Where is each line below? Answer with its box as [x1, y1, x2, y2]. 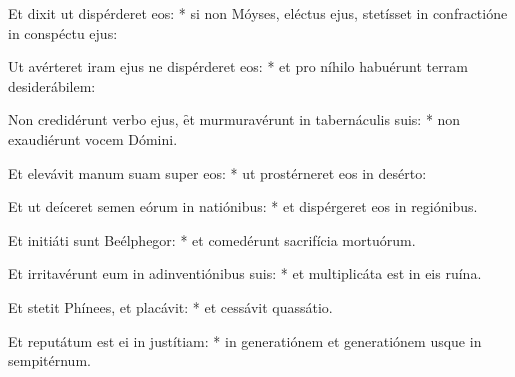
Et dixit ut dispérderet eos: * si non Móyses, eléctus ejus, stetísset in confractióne [8, 3, 508, 23]
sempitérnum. [8, 350, 91, 371]
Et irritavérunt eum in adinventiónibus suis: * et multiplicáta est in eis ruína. [8, 263, 482, 284]
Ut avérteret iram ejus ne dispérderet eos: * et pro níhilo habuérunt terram [8, 56, 468, 77]
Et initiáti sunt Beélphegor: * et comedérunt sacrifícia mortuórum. [8, 229, 416, 250]
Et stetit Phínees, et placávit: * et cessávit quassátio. [8, 296, 333, 317]
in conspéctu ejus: [8, 22, 118, 43]
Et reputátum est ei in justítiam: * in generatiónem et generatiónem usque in [8, 330, 482, 351]
